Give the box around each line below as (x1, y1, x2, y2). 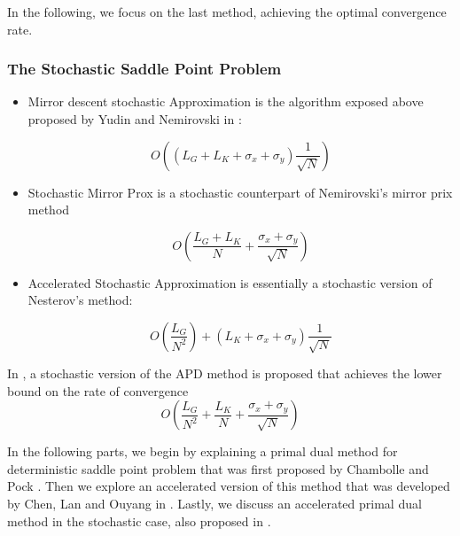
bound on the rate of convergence (7, 381, 189, 400)
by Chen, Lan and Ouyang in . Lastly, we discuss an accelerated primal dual (7, 493, 422, 512)
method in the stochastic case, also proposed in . (7, 511, 271, 530)
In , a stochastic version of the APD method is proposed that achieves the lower (7, 363, 442, 382)
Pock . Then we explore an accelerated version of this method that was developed (7, 477, 450, 495)
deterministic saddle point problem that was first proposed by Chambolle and (7, 459, 429, 478)
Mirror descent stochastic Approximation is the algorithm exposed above (27, 92, 424, 111)
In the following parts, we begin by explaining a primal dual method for (7, 442, 398, 461)
